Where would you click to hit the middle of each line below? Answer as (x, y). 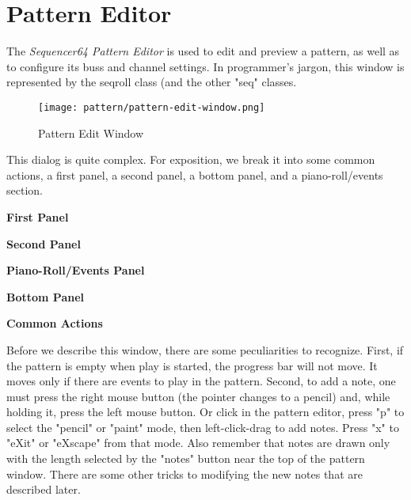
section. (25, 190)
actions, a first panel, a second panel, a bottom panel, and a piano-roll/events (195, 174)
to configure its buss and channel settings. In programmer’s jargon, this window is (205, 66)
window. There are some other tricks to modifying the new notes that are (185, 473)
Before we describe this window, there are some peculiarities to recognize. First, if (205, 349)
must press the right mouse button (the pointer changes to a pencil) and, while (198, 396)
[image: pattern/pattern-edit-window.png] (152, 107)
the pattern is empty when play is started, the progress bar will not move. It (192, 365)
